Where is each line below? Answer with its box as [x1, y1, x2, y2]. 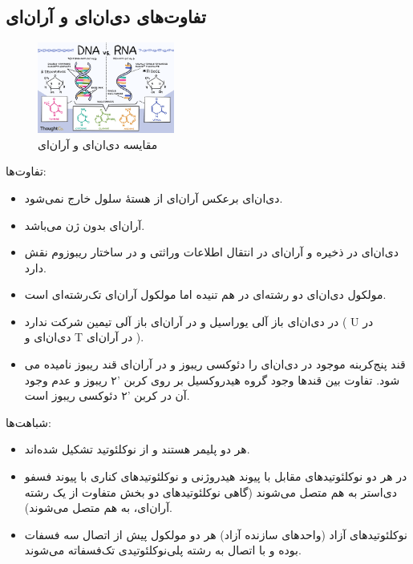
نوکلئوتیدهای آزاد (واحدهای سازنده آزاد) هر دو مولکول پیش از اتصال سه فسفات [24, 526, 407, 542]
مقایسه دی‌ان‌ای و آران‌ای [38, 135, 158, 152]
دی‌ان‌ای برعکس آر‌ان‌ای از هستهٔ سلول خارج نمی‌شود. [24, 189, 283, 206]
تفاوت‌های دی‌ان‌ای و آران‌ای [6, 4, 206, 29]
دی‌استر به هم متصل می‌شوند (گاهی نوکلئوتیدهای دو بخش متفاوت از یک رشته [24, 483, 397, 500]
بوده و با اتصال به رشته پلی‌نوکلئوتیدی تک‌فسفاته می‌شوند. [24, 542, 302, 558]
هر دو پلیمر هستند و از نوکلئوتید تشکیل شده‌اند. [24, 441, 250, 457]
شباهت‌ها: [6, 413, 51, 430]
